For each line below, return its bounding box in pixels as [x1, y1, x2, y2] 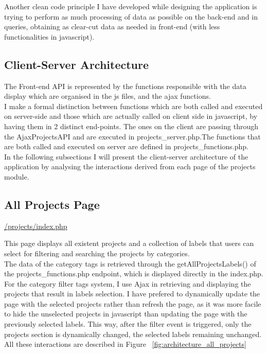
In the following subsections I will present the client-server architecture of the [4, 151, 248, 162]
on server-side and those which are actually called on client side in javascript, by [4, 111, 258, 121]
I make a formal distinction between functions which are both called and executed [4, 100, 263, 111]
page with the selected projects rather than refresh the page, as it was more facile [4, 298, 261, 309]
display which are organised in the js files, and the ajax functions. [4, 91, 211, 101]
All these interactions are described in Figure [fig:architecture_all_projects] [4, 339, 246, 349]
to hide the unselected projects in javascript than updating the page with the [4, 308, 247, 319]
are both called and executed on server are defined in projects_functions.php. [4, 141, 248, 152]
